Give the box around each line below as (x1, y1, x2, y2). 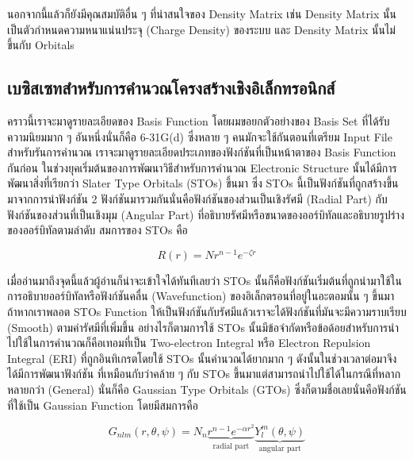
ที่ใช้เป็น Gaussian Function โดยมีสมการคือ (7, 396, 198, 413)
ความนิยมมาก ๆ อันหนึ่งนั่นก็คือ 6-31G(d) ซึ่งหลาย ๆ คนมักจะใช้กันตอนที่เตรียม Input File (7, 128, 392, 145)
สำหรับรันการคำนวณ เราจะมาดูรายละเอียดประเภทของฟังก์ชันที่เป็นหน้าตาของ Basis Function (7, 144, 396, 160)
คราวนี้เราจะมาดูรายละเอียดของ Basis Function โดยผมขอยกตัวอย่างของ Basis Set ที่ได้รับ (7, 112, 390, 129)
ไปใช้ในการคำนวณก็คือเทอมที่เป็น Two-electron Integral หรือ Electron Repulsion (7, 334, 371, 351)
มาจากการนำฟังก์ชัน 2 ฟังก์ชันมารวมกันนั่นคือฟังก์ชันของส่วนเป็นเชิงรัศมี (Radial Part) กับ (7, 190, 388, 206)
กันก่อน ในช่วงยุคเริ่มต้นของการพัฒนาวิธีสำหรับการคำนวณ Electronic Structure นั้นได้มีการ (7, 159, 397, 175)
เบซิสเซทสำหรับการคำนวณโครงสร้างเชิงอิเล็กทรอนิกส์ (7, 75, 335, 100)
